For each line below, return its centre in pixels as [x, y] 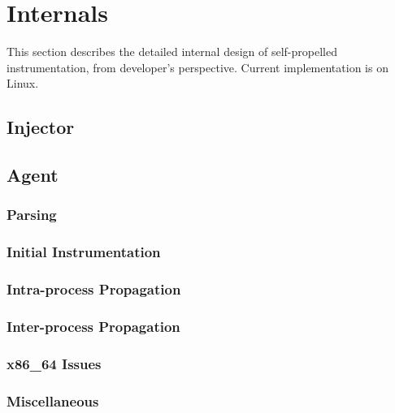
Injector [41, 127]
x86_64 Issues [54, 363]
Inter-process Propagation [93, 326]
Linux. [23, 83]
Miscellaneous [53, 400]
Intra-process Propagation [94, 289]
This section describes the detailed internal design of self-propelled [172, 52]
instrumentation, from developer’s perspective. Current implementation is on [197, 67]
